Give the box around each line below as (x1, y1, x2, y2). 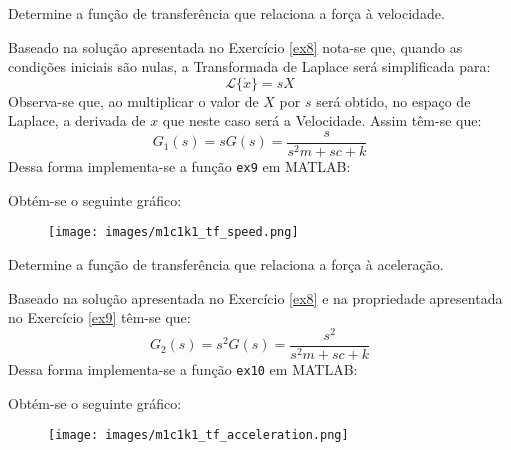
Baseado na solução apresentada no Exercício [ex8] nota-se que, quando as (8, 36, 463, 57)
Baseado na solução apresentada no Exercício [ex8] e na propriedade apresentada (8, 287, 503, 308)
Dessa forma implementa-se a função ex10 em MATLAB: (8, 358, 358, 379)
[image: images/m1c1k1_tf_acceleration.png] (48, 428, 349, 443)
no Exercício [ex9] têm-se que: (8, 307, 191, 328)
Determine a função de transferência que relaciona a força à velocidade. (8, 3, 445, 23)
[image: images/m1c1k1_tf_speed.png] (48, 225, 299, 240)
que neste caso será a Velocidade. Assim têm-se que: (162, 110, 482, 131)
